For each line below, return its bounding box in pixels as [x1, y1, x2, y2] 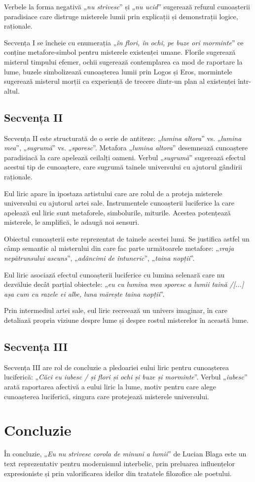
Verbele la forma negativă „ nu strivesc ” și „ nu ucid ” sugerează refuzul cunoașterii [4, 1, 250, 11]
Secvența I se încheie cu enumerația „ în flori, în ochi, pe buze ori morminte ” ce [4, 37, 244, 47]
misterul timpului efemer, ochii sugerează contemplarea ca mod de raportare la [4, 56, 243, 67]
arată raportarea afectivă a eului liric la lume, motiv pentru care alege [4, 381, 216, 392]
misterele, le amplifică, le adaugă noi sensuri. [4, 217, 140, 227]
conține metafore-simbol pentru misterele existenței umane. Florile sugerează [4, 47, 236, 57]
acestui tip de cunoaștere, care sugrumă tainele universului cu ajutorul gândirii [4, 162, 242, 172]
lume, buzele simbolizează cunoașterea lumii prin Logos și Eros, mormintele [4, 66, 232, 76]
